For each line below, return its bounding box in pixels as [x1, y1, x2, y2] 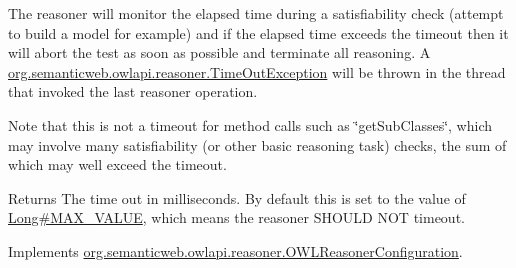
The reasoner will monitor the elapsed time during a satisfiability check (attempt [8, 3, 504, 23]
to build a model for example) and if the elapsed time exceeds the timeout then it [8, 22, 509, 43]
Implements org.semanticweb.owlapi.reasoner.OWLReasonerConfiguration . [8, 240, 463, 261]
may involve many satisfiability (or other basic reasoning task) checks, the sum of [8, 134, 507, 155]
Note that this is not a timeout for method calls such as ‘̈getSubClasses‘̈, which [8, 114, 493, 135]
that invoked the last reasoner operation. [8, 81, 258, 102]
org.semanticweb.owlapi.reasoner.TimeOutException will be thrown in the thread [8, 61, 506, 82]
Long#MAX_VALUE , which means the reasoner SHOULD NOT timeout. [8, 207, 465, 228]
